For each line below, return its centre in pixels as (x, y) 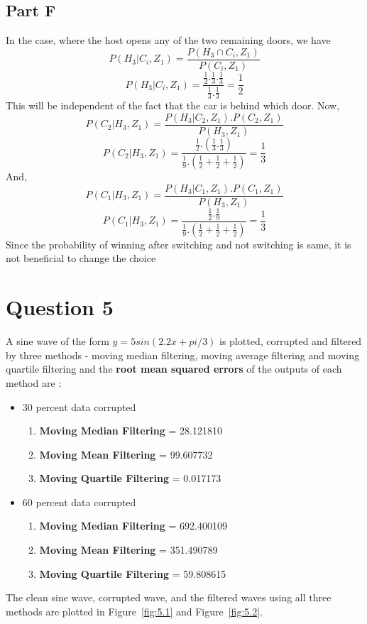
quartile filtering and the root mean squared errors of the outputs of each (174, 369)
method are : (34, 382)
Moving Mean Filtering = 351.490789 (128, 550)
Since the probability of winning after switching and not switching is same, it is (179, 244)
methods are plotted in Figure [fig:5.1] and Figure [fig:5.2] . (134, 611)
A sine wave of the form (57, 341)
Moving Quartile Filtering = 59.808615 (133, 573)
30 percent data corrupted (79, 406)
